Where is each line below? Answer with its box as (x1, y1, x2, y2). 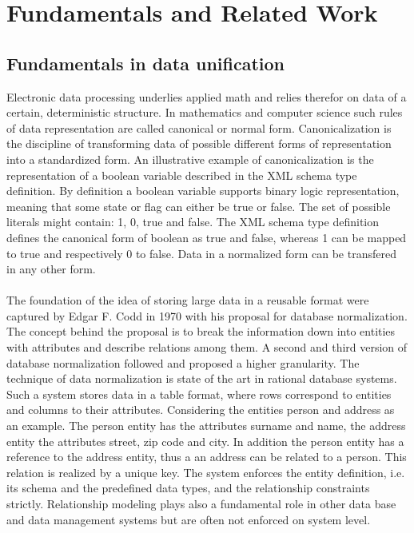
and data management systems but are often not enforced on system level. (6, 511, 371, 527)
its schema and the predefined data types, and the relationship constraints (6, 479, 370, 496)
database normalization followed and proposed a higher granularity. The (6, 354, 360, 371)
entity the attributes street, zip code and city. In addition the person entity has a (6, 432, 404, 449)
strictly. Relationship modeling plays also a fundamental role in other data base (6, 495, 396, 512)
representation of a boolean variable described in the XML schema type (6, 166, 357, 183)
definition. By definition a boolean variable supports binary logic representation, (6, 182, 400, 199)
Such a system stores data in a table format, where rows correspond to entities (6, 385, 392, 402)
